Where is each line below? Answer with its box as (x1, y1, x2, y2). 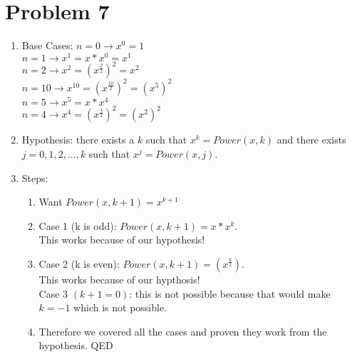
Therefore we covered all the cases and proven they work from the (38, 323, 327, 338)
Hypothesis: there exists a (21, 132, 135, 147)
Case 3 (38, 286, 68, 301)
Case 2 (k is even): (38, 256, 120, 271)
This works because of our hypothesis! (38, 232, 205, 247)
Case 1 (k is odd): (38, 218, 117, 233)
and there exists (276, 132, 346, 147)
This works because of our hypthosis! (38, 271, 200, 286)
